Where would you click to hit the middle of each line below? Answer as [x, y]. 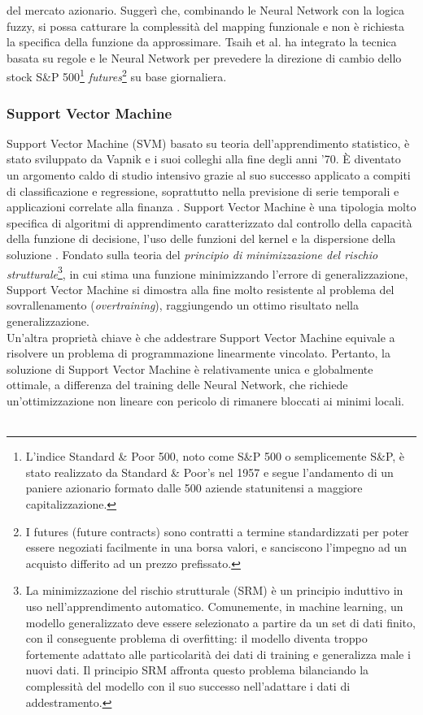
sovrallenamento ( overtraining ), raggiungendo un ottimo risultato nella [183, 305]
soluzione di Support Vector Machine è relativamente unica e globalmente [190, 368]
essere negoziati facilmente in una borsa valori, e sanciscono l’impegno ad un [216, 547]
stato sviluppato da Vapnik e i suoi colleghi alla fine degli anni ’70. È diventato [204, 159]
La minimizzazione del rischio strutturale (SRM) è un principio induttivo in [214, 590]
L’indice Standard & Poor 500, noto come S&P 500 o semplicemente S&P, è [215, 456]
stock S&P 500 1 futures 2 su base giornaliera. [117, 76]
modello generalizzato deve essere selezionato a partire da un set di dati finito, [220, 622]
